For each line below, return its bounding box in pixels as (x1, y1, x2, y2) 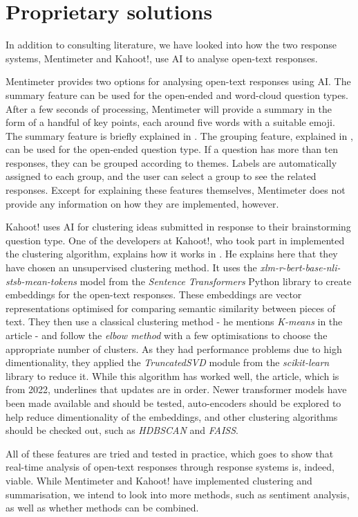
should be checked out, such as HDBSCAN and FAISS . (6, 423, 238, 437)
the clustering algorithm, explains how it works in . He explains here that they (6, 246, 338, 261)
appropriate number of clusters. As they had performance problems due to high (6, 341, 342, 356)
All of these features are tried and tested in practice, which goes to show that (6, 446, 334, 460)
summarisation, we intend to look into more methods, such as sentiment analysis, (6, 487, 350, 501)
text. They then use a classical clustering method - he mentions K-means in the (6, 314, 343, 329)
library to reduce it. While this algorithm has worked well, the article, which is (6, 368, 339, 383)
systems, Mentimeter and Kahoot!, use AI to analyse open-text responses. (6, 51, 318, 65)
